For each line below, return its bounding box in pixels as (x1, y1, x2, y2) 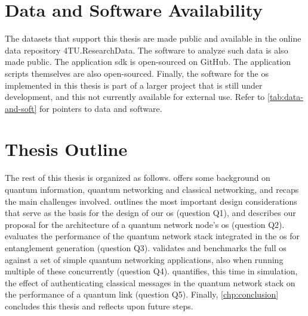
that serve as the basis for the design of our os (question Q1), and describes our (5, 207, 296, 219)
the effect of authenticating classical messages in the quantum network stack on (5, 276, 295, 289)
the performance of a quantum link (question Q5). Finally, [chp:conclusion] (5, 288, 279, 301)
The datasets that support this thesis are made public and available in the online (5, 32, 301, 45)
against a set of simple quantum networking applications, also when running (5, 253, 284, 265)
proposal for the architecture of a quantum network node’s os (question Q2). (5, 218, 285, 230)
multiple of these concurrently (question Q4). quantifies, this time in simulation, (5, 265, 298, 277)
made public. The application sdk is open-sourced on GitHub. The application (5, 55, 291, 68)
